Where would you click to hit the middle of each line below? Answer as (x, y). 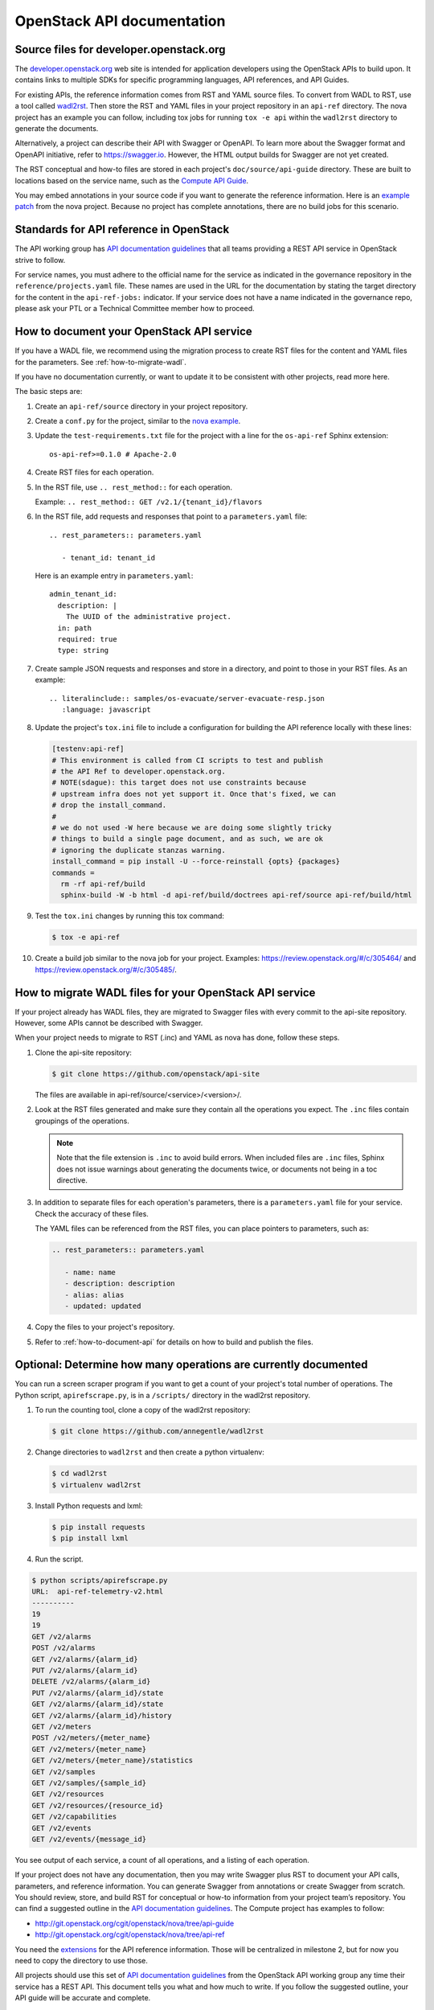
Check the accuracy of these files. (92, 1213)
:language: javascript (106, 709)
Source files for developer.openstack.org (120, 49)
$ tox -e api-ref (86, 937)
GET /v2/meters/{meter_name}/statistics (112, 1760)
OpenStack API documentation (120, 21)
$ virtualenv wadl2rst (96, 1485)
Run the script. (59, 1559)
